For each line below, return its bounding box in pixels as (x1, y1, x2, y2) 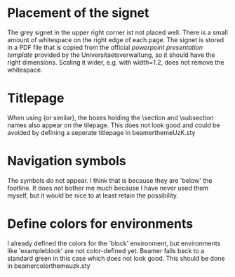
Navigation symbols (7, 153, 126, 169)
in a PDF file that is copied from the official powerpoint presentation (7, 43, 203, 51)
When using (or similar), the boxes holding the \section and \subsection (7, 113, 214, 122)
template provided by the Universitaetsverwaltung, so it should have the (7, 51, 215, 59)
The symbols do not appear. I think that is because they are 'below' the (7, 176, 213, 184)
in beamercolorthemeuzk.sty (7, 262, 90, 270)
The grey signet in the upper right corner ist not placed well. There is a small (7, 28, 228, 37)
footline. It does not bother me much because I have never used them (7, 183, 209, 192)
